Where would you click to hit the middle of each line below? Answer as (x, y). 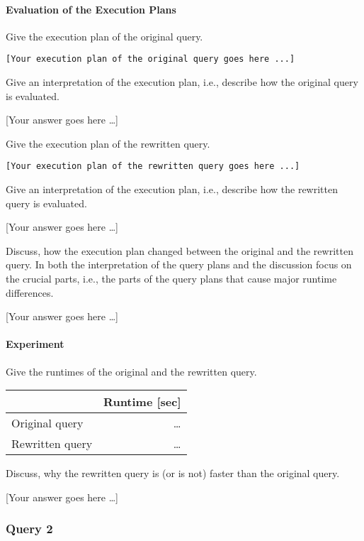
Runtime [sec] (142, 402)
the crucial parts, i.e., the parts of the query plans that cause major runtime (171, 279)
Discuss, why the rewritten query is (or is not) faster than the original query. (173, 473)
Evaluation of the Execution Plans (91, 9)
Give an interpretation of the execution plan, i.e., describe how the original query (182, 82)
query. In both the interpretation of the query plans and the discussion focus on (179, 264)
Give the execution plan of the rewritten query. (108, 143)
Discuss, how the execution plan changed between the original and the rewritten (180, 250)
